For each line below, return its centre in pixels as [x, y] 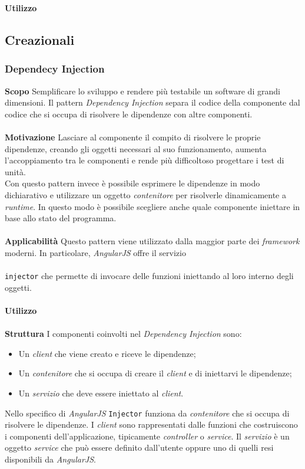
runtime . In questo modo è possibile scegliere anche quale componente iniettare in [152, 206]
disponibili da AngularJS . [50, 459]
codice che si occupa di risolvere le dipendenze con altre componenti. [129, 114]
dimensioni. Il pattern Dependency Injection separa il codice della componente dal [152, 102]
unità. [15, 171]
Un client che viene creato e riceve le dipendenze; [107, 353]
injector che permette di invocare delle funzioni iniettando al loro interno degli [149, 276]
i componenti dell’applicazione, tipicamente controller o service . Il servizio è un [147, 436]
